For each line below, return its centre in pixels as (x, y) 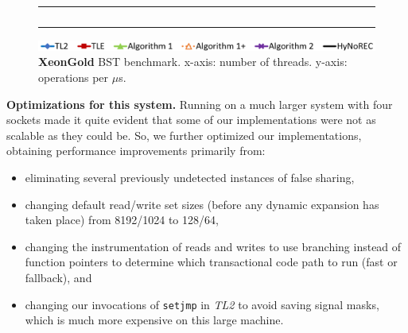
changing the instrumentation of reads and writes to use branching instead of (213, 246)
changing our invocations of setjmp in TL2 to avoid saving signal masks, (202, 304)
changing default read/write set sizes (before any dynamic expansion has (202, 204)
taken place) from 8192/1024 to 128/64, (122, 220)
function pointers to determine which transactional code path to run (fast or (211, 262)
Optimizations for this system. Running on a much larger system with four (200, 104)
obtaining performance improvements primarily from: (136, 151)
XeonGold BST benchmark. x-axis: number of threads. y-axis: (193, 62)
